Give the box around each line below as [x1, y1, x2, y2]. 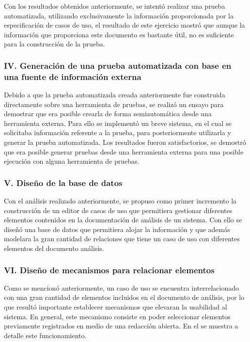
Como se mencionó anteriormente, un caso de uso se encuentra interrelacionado [4, 282, 239, 293]
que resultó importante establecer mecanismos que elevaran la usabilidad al [4, 302, 227, 312]
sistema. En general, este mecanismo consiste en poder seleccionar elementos [4, 311, 231, 321]
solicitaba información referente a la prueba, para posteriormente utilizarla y [4, 127, 231, 138]
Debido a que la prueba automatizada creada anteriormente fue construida [4, 90, 225, 100]
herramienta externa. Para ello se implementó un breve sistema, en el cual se [4, 118, 232, 128]
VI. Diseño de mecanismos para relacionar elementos [4, 264, 215, 276]
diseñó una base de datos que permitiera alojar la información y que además [4, 224, 230, 234]
